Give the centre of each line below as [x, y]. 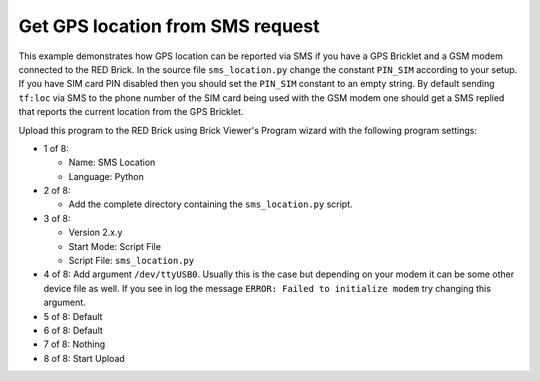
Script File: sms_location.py [131, 261]
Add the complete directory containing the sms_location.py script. [211, 204]
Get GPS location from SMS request [169, 26]
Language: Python [106, 176]
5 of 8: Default [73, 316]
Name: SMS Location [112, 162]
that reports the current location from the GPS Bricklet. [131, 112]
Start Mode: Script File [115, 246]
